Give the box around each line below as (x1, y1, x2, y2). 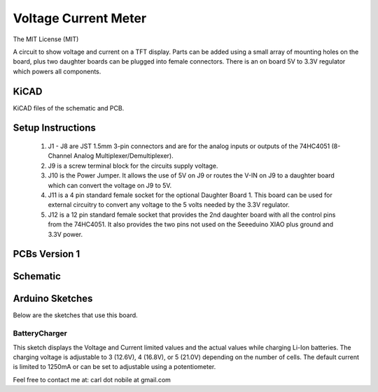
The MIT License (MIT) (13, 35, 79, 43)
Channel (48, 152, 73, 160)
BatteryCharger (13, 328, 68, 338)
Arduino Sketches (13, 293, 93, 305)
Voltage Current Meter (13, 10, 147, 26)
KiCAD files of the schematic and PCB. (13, 103, 125, 112)
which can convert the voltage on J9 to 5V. (48, 181, 172, 189)
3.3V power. (48, 230, 83, 238)
